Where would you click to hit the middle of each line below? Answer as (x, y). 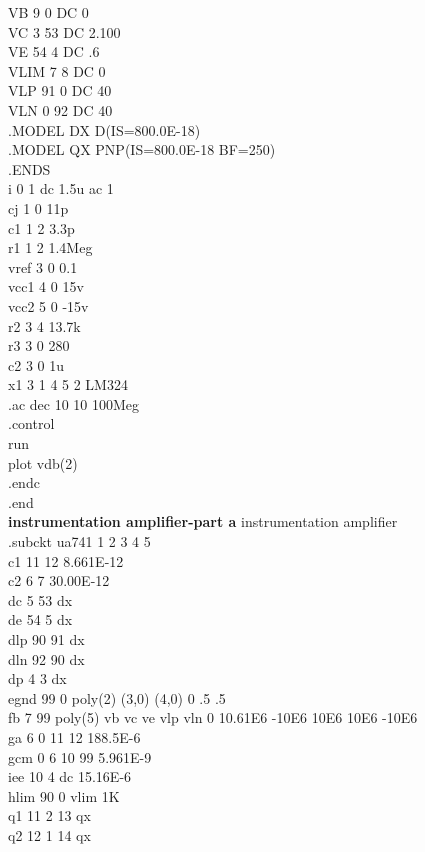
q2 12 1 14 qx (49, 834)
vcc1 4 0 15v (46, 286)
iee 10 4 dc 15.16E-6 (70, 776)
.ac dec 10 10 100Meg (74, 403)
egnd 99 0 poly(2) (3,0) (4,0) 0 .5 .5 (117, 697)
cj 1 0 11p (38, 207)
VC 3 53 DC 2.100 (64, 31)
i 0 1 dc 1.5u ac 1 (61, 188)
